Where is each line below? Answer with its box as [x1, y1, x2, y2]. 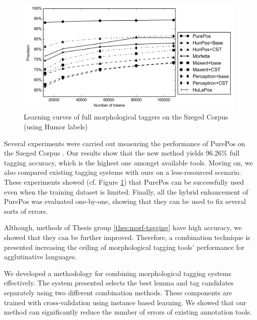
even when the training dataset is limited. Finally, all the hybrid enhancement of [4, 186, 248, 197]
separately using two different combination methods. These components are [4, 287, 232, 297]
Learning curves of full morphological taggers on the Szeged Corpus [24, 112, 228, 122]
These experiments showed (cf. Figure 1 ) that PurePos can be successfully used [4, 177, 244, 187]
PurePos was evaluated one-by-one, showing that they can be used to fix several [4, 196, 246, 206]
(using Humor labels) [24, 121, 88, 132]
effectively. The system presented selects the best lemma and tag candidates [4, 278, 234, 288]
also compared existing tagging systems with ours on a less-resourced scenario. [4, 167, 242, 177]
